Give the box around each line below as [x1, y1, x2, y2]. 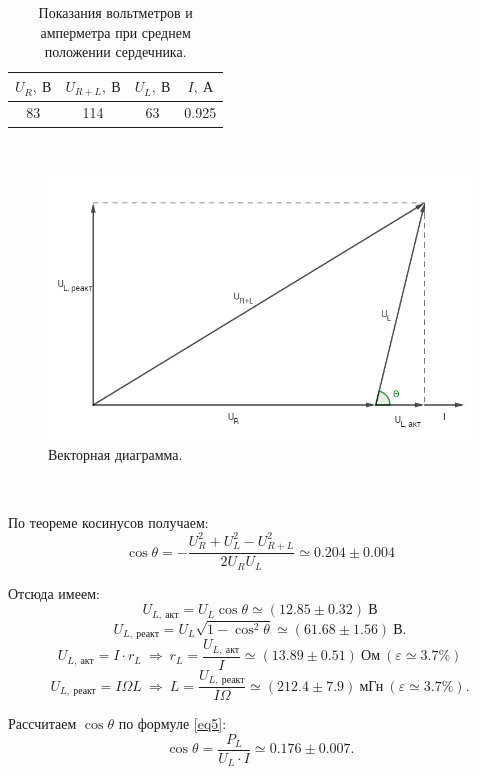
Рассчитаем [8, 713, 77, 734]
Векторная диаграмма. [48, 444, 183, 465]
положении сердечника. [44, 41, 187, 62]
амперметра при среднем [40, 21, 191, 42]
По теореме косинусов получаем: [8, 511, 209, 532]
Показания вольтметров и [38, 2, 193, 22]
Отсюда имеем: [8, 582, 100, 603]
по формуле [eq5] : [118, 713, 227, 734]
